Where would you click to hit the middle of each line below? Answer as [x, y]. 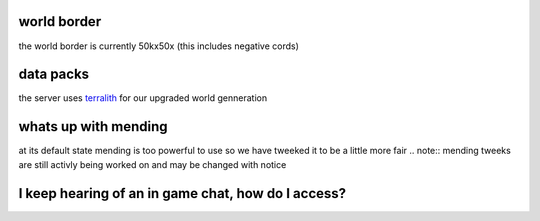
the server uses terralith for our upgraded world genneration [143, 98]
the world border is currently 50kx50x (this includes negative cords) [158, 46]
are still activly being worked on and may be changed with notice [152, 164]
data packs [54, 74]
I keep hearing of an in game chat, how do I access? [182, 193]
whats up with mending [93, 126]
